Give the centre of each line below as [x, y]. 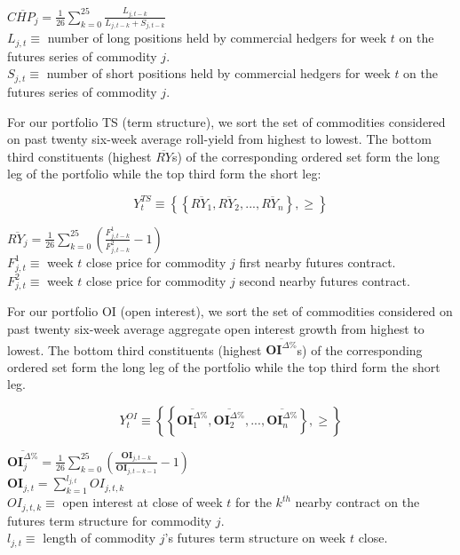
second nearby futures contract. [325, 280]
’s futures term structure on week [255, 538]
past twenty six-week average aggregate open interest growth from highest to [216, 328]
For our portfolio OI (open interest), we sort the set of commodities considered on [230, 311]
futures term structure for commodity [110, 520]
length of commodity [99, 538]
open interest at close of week [143, 502]
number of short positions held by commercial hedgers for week [218, 73]
